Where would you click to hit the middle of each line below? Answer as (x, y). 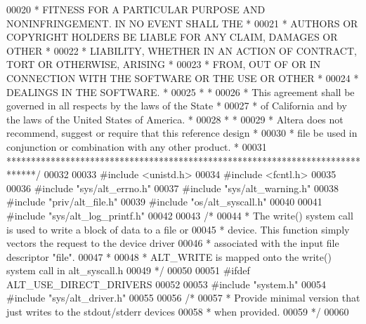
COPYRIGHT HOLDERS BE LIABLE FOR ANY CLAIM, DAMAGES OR (172, 37)
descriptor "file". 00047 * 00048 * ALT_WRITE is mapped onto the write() (169, 256)
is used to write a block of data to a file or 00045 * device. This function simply (178, 229)
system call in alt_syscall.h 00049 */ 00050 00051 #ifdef (128, 270)
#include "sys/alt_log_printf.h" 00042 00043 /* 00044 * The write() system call (180, 215)
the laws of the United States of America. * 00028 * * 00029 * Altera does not (175, 119)
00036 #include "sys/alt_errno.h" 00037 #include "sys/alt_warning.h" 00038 (172, 188)
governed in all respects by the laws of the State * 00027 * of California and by (177, 106)
